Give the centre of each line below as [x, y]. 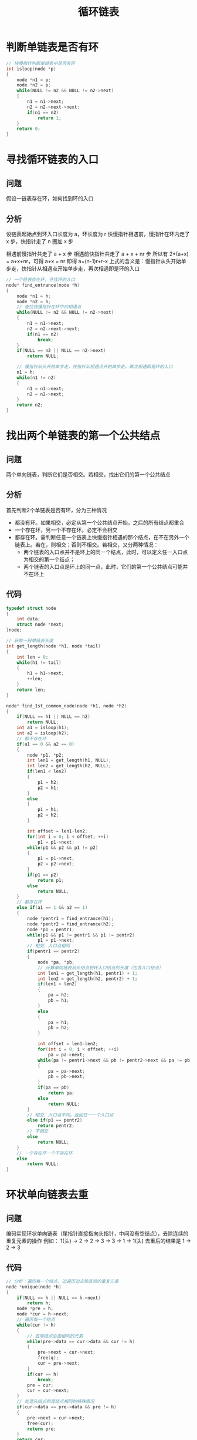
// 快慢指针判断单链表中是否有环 [40, 63]
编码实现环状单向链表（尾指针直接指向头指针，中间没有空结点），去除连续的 [97, 1234]
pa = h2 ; [58, 995]
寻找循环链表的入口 [52, 160]
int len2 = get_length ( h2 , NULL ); [69, 766]
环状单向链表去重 [47, 1195]
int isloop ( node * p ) [31, 69]
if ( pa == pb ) [53, 1087]
